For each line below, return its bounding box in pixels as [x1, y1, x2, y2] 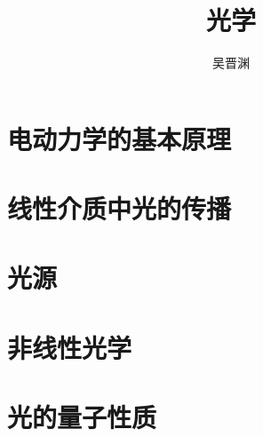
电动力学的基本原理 [7, 120, 232, 156]
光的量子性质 [7, 399, 157, 435]
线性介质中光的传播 [7, 190, 232, 226]
